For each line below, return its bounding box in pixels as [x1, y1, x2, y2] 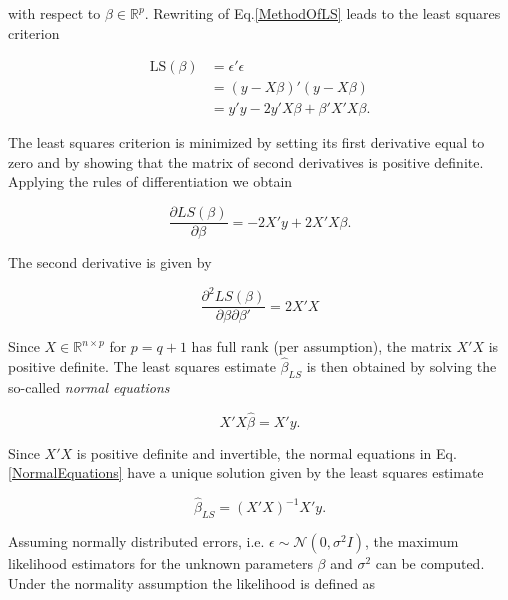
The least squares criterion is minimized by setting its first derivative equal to [8, 132, 485, 153]
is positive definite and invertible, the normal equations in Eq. [76, 442, 457, 463]
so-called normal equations [8, 376, 170, 397]
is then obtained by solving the [306, 356, 497, 377]
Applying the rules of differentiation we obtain [8, 171, 293, 192]
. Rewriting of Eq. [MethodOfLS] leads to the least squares [144, 3, 501, 23]
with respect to [8, 3, 101, 23]
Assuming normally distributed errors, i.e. [8, 530, 265, 551]
